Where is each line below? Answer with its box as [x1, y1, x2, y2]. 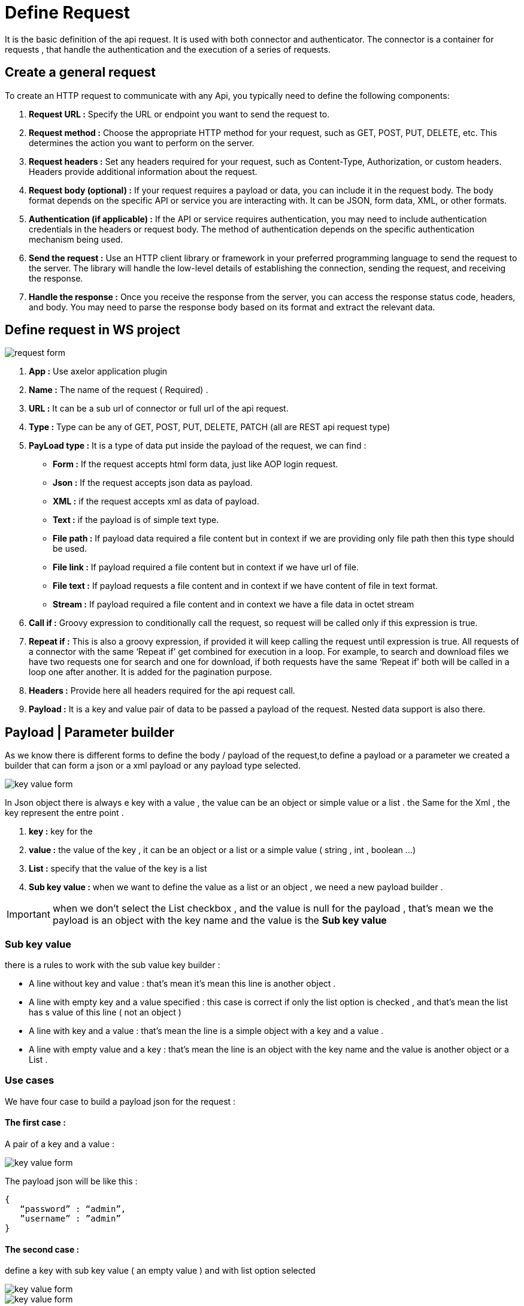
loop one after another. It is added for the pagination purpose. [29, 667, 272, 678]
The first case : [5, 1117, 66, 1128]
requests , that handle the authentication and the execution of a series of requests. [5, 44, 331, 55]
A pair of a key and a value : [5, 1139, 115, 1149]
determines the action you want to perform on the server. [29, 137, 255, 148]
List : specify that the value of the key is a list [29, 863, 207, 874]
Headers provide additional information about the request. [29, 166, 258, 177]
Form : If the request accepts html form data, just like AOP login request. [53, 459, 338, 470]
